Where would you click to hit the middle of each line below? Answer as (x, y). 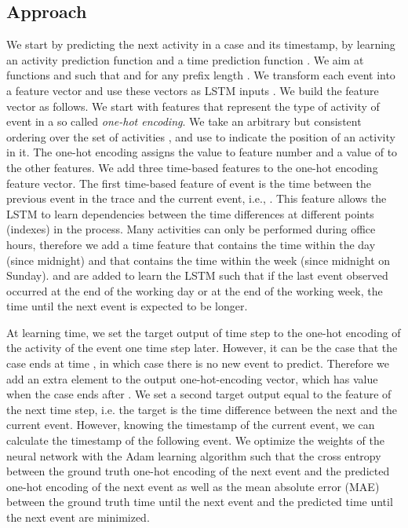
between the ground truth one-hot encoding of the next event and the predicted (198, 471)
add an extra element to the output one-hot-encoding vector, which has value (192, 378)
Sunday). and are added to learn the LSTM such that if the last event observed (197, 275)
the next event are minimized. (78, 517)
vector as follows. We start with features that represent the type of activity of (193, 106)
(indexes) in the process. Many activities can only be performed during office (191, 229)
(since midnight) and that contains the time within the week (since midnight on (199, 260)
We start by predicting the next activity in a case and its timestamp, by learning (201, 44)
